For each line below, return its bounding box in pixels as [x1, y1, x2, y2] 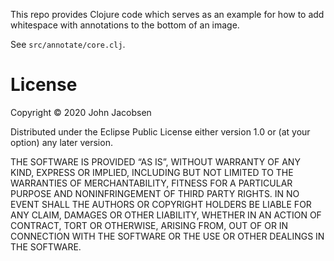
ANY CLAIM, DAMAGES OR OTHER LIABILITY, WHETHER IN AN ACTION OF [10, 209, 322, 221]
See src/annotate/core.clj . [10, 39, 126, 50]
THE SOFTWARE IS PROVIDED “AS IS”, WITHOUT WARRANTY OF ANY [10, 155, 301, 168]
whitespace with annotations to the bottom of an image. [10, 19, 240, 31]
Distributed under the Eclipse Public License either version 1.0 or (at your [10, 125, 311, 138]
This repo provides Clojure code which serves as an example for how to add [10, 9, 325, 20]
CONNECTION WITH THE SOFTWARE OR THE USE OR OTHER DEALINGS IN [10, 230, 325, 242]
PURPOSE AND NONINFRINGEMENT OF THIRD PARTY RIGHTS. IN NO [10, 187, 300, 199]
